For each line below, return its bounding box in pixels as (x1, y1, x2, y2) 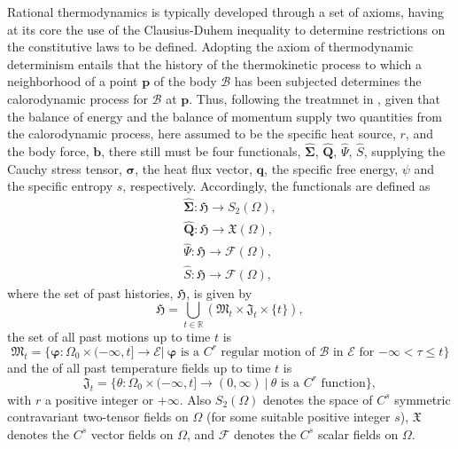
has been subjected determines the (234, 72, 422, 91)
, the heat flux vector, (135, 159, 252, 177)
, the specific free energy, (264, 159, 399, 177)
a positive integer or (44, 390, 154, 408)
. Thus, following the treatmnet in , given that (189, 89, 440, 107)
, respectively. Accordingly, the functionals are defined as (122, 177, 431, 195)
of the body (153, 72, 217, 91)
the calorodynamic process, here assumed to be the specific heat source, (7, 124, 396, 143)
